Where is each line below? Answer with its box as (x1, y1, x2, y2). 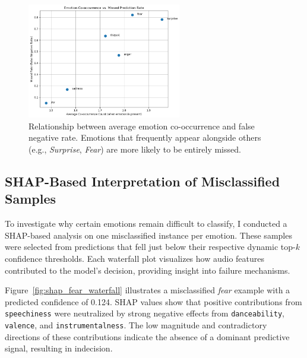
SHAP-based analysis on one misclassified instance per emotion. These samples (5, 229, 292, 241)
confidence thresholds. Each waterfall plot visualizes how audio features (5, 252, 265, 264)
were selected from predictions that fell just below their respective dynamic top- (5, 240, 296, 253)
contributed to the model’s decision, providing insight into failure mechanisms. (5, 264, 290, 276)
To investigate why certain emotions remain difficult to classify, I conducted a (5, 217, 287, 230)
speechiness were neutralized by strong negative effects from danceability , (5, 307, 284, 319)
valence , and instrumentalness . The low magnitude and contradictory (5, 319, 267, 331)
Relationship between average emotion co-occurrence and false (29, 119, 255, 132)
